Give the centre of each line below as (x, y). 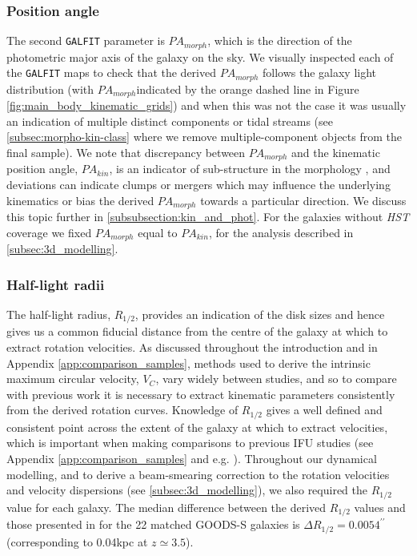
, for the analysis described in (281, 232)
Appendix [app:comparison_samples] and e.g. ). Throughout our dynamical (192, 458)
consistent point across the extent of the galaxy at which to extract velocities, (197, 427)
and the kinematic (336, 152)
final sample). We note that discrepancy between (126, 152)
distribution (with (50, 89)
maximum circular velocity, (73, 379)
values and (380, 507)
